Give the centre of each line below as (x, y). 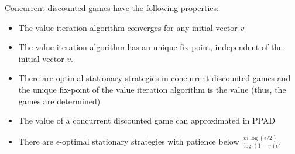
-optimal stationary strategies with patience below (149, 141)
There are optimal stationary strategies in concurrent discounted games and (155, 78)
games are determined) (59, 101)
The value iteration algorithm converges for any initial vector (128, 27)
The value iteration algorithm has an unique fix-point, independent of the (150, 47)
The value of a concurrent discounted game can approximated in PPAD (147, 120)
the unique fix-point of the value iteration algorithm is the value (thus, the (152, 89)
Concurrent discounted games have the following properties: (112, 8)
